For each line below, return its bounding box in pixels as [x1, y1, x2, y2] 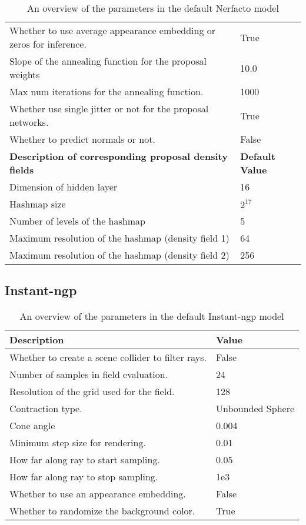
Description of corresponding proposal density [9, 149, 228, 163]
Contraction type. [9, 402, 82, 416]
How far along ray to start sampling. [9, 453, 160, 467]
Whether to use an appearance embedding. [9, 487, 186, 501]
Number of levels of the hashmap [9, 214, 145, 228]
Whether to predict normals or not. [9, 132, 155, 146]
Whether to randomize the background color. [9, 504, 195, 518]
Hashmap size [9, 197, 66, 210]
